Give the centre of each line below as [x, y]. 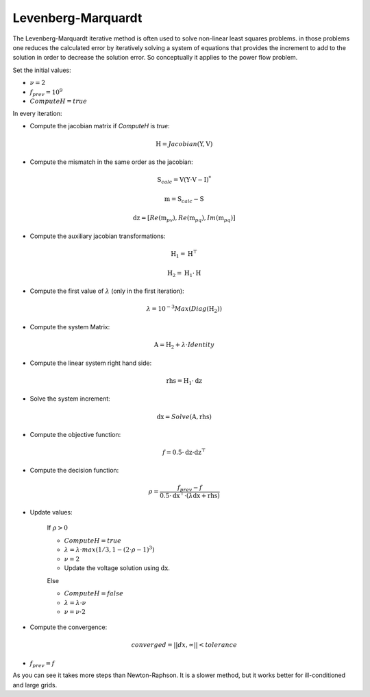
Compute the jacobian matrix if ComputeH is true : [100, 126]
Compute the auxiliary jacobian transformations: [98, 236]
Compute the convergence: [69, 627]
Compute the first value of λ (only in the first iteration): [107, 291]
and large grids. [35, 685]
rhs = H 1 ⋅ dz [184, 381]
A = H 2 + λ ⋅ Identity [184, 345]
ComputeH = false [94, 594]
